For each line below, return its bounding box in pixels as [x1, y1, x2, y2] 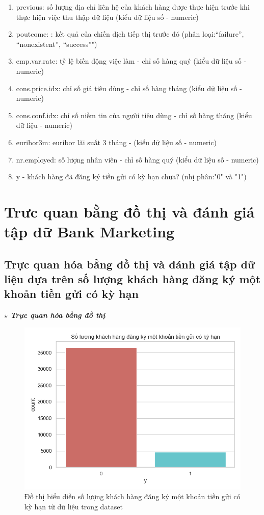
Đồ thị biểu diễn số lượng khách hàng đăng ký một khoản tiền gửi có [24, 491, 241, 502]
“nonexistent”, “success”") [16, 38, 97, 49]
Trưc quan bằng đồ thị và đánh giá [4, 201, 255, 222]
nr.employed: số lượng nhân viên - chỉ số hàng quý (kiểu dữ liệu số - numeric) [16, 154, 259, 165]
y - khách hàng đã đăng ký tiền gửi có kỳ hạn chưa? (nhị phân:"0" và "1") [16, 171, 247, 182]
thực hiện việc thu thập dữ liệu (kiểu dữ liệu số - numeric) [16, 11, 199, 22]
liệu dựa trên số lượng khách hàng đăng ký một [4, 271, 261, 287]
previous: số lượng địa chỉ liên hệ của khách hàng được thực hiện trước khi [16, 2, 250, 12]
